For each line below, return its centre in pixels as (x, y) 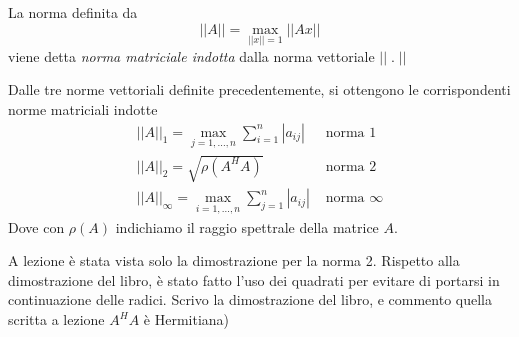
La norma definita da (73, 12)
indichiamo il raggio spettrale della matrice (247, 226)
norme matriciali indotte (83, 109)
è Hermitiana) (186, 319)
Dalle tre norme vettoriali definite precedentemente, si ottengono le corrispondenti (259, 89)
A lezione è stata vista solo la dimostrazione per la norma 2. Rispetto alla (234, 260)
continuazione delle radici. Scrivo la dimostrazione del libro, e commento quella (250, 299)
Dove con (36, 226)
